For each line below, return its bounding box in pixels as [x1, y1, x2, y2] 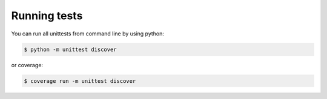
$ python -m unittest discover [24, 46, 117, 53]
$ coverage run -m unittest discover [24, 77, 136, 84]
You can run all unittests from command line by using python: [11, 30, 165, 37]
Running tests [11, 9, 83, 22]
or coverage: [11, 61, 44, 68]
